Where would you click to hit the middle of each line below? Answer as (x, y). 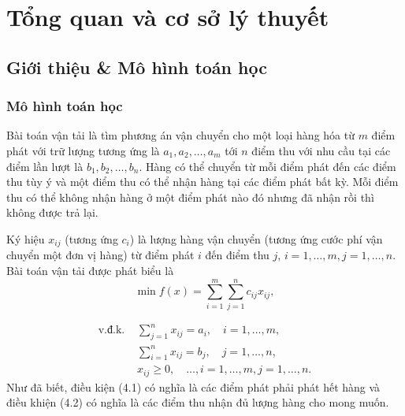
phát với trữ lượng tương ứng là (83, 150)
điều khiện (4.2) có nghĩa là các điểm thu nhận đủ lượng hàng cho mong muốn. (198, 402)
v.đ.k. (111, 331)
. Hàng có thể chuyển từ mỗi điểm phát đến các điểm (268, 166)
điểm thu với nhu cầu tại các (321, 150)
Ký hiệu (26, 238)
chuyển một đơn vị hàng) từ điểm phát (100, 255)
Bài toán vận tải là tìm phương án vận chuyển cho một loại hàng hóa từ (180, 135)
